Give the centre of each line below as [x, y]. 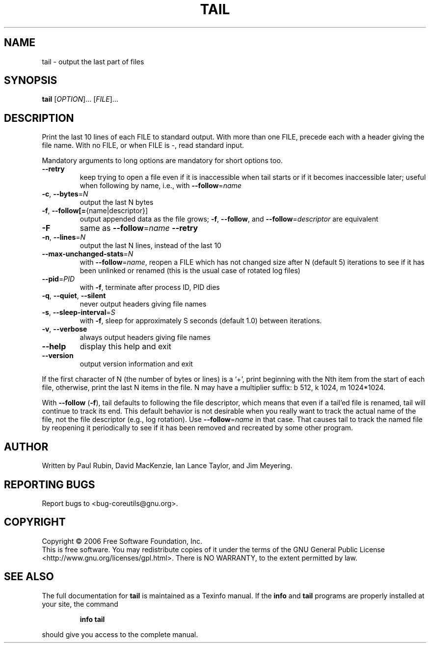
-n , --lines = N [64, 237]
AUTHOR [26, 447]
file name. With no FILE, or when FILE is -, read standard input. [143, 145]
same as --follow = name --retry [139, 228]
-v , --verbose [65, 329]
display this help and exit [125, 347]
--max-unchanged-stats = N [88, 254]
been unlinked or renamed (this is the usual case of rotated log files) [190, 271]
